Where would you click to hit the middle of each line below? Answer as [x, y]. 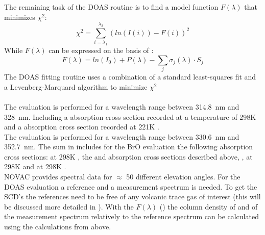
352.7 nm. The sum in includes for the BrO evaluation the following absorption [129, 147]
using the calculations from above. [58, 227]
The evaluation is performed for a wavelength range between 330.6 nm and [122, 136]
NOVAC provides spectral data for [58, 177]
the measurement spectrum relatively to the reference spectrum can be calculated [131, 216]
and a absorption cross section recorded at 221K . [82, 127]
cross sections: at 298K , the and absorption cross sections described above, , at [128, 156]
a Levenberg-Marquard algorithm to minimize [76, 86]
